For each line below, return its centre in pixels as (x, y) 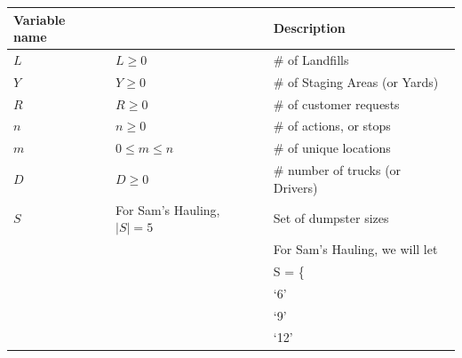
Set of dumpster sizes (331, 218)
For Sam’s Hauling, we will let (355, 249)
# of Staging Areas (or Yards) (356, 81)
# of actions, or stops (332, 126)
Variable (40, 19)
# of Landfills (311, 59)
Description (309, 28)
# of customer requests (336, 103)
